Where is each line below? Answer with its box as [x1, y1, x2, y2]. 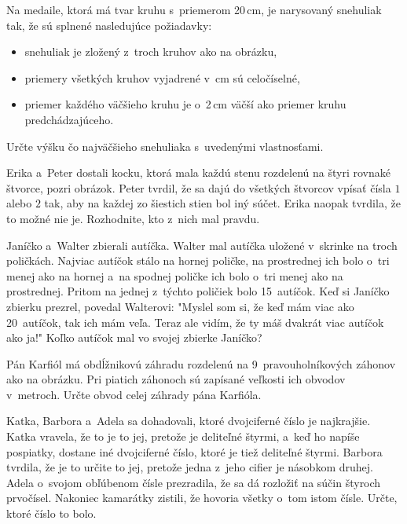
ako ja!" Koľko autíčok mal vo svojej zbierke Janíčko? [6, 329, 262, 346]
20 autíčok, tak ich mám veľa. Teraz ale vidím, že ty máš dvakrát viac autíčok [6, 313, 384, 330]
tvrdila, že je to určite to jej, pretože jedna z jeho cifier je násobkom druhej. [6, 459, 373, 475]
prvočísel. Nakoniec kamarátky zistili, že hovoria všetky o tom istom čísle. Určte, [6, 489, 398, 506]
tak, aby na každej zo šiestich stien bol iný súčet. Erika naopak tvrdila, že [44, 195, 401, 211]
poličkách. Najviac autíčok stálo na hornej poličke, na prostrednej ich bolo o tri [6, 252, 390, 269]
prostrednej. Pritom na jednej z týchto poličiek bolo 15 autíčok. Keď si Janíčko [6, 283, 390, 299]
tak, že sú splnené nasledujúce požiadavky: [6, 16, 212, 33]
